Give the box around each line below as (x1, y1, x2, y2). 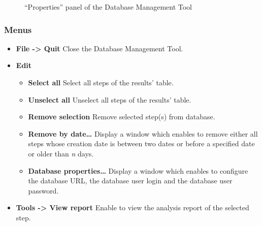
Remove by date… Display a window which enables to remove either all (28, 128, 258, 139)
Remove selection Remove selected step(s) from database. (28, 111, 215, 122)
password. (28, 185, 59, 196)
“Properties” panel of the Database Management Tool (24, 2, 192, 12)
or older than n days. (28, 148, 94, 158)
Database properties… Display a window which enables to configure (28, 165, 248, 176)
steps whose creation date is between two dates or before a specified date (28, 138, 255, 149)
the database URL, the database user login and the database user (28, 175, 233, 186)
